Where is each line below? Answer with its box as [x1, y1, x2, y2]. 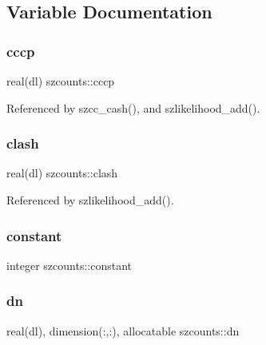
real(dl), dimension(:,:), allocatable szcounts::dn [6, 322, 240, 339]
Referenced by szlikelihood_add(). [6, 192, 174, 208]
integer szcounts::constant [6, 256, 132, 273]
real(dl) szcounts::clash [6, 165, 118, 181]
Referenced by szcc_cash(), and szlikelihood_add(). [6, 99, 260, 116]
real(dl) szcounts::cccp [6, 73, 115, 89]
